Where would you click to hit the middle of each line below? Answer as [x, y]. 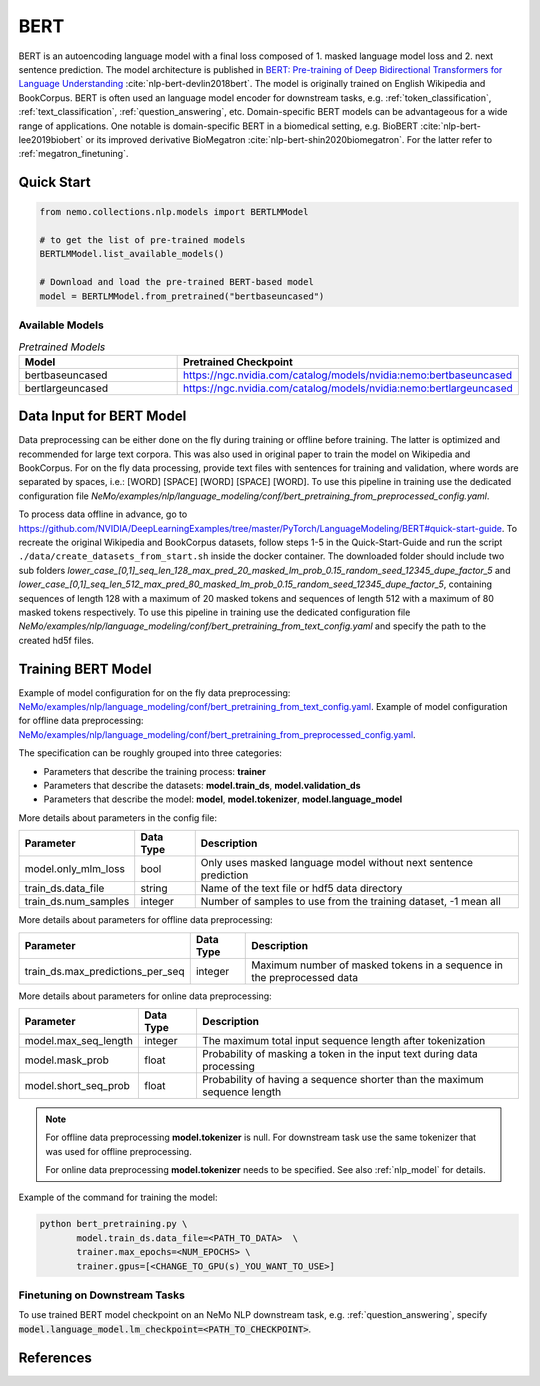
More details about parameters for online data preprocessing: [145, 996]
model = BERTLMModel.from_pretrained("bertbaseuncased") [182, 296]
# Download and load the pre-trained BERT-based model [176, 282]
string [154, 888]
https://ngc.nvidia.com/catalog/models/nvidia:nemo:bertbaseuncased [348, 375]
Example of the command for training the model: [118, 1197]
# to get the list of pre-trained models [142, 240]
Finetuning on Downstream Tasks [101, 1295]
